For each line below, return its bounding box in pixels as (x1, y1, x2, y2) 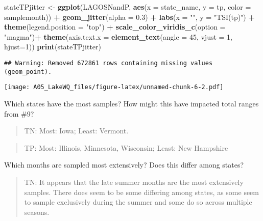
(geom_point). (4, 68, 52, 75)
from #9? (4, 108, 34, 119)
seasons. (24, 206, 50, 217)
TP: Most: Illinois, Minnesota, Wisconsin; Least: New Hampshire (24, 142, 228, 153)
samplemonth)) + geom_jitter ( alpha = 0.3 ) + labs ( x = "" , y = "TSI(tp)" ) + (4, 11, 255, 22)
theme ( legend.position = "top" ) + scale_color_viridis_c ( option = (4, 21, 226, 32)
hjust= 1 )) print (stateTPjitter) (4, 41, 102, 52)
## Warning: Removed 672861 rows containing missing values (4, 59, 213, 67)
